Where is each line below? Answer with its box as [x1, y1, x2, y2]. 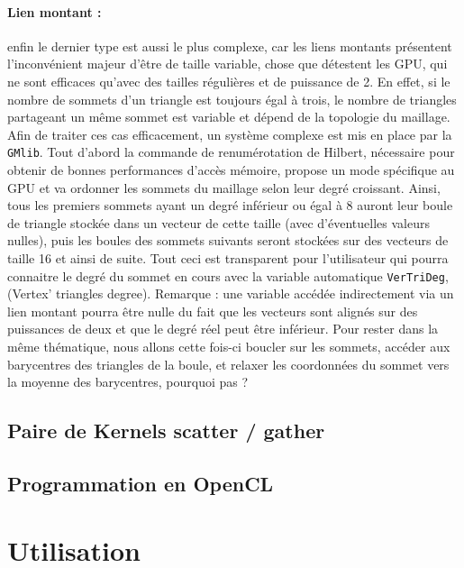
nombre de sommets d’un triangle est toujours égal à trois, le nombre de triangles [7, 89, 457, 108]
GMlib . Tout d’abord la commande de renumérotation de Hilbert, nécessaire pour [7, 142, 455, 161]
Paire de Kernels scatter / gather [7, 417, 325, 444]
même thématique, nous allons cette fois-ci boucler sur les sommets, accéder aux [7, 337, 450, 356]
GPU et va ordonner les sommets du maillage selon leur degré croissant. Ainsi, [7, 178, 441, 197]
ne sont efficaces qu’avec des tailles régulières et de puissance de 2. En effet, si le [7, 71, 450, 90]
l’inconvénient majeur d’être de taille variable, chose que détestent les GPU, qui [7, 54, 448, 73]
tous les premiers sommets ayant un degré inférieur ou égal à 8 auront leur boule [7, 196, 453, 215]
